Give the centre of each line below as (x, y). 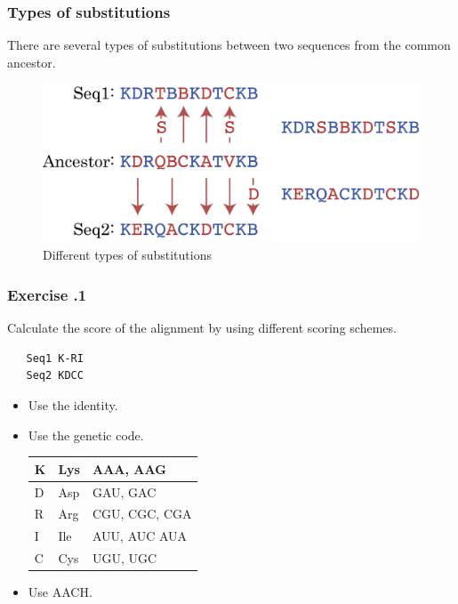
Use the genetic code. (86, 435)
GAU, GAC (124, 491)
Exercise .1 (47, 294)
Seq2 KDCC (55, 376)
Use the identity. (73, 405)
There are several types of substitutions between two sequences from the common (229, 45)
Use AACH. (60, 592)
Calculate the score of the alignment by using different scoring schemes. (202, 328)
